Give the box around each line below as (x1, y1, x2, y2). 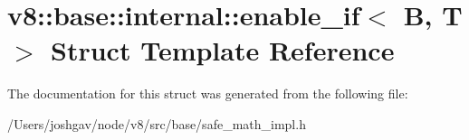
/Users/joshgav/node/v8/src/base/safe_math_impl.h (7, 114, 306, 133)
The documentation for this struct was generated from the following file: (7, 84, 408, 103)
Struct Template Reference (51, 32, 395, 69)
